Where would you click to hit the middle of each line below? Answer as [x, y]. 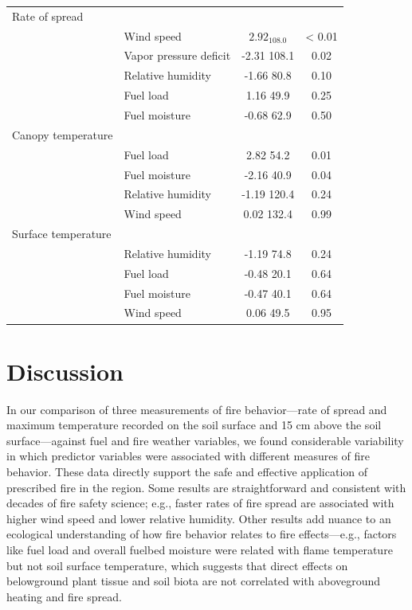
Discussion [65, 371]
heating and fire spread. [64, 596]
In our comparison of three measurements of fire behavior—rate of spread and [197, 409]
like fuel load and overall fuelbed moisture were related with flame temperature [200, 549]
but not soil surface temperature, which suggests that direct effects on [177, 565]
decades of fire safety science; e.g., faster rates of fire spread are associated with [200, 503]
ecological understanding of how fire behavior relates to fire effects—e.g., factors [202, 534]
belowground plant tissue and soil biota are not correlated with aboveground [194, 581]
